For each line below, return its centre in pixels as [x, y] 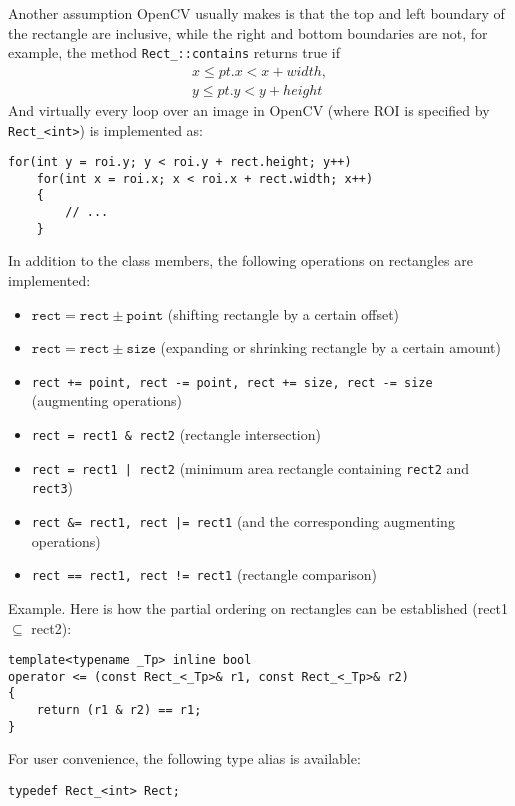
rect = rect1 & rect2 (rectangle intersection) [176, 434]
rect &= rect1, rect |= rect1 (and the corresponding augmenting [243, 521]
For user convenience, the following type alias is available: [184, 758]
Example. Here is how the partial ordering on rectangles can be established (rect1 [258, 607]
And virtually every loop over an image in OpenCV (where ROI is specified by [249, 109]
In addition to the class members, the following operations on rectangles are [240, 260]
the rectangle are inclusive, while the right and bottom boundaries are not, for [248, 32]
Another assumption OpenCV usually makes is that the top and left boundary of [256, 13]
